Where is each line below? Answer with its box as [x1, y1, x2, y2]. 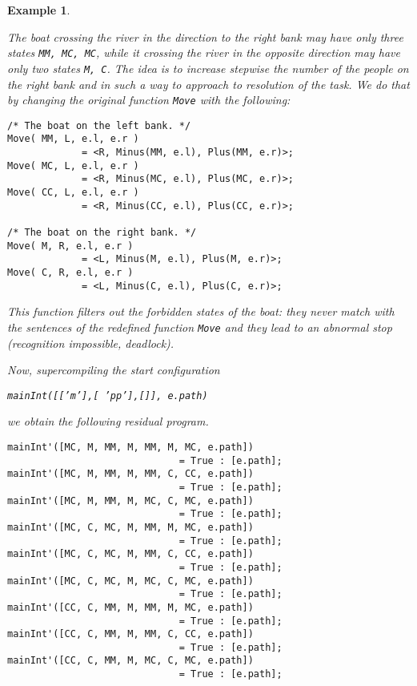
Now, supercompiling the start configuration [7, 361, 220, 378]
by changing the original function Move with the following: [7, 91, 291, 108]
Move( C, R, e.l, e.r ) [7, 266, 134, 278]
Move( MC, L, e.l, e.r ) [7, 159, 139, 171]
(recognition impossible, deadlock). [7, 334, 174, 351]
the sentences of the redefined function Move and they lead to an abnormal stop [7, 318, 392, 335]
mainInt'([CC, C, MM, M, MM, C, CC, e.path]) [7, 628, 254, 640]
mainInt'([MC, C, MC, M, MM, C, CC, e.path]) [7, 548, 254, 560]
